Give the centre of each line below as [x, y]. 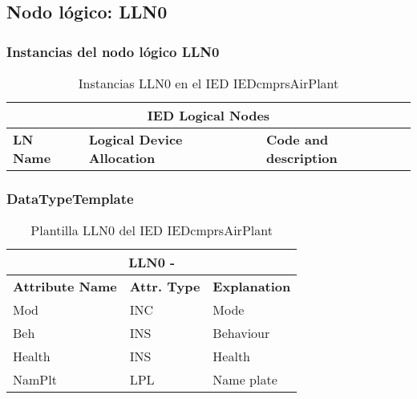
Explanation [252, 287]
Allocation [122, 158]
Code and [298, 139]
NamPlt [35, 380]
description [302, 158]
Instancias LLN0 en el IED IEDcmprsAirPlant [208, 83]
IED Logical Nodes [208, 115]
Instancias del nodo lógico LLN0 [113, 51]
